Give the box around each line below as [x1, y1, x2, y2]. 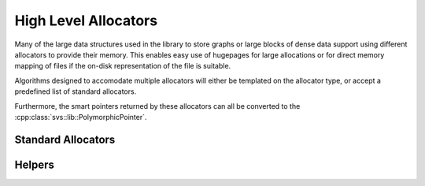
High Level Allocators [14, 12, 157, 29]
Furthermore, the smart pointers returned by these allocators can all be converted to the [14, 101, 301, 110]
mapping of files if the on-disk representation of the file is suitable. [14, 61, 231, 71]
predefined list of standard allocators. [14, 87, 137, 96]
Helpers [14, 158, 54, 171]
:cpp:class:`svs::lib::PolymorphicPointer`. [14, 112, 147, 121]
